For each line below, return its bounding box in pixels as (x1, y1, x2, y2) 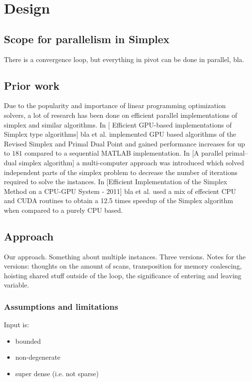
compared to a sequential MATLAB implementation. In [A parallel (24, 148, 223, 158)
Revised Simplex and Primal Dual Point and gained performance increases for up (4, 138, 245, 148)
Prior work (4, 78, 60, 93)
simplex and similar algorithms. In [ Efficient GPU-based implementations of (4, 119, 232, 129)
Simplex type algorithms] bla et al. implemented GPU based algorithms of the (4, 129, 236, 139)
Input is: (4, 319, 29, 330)
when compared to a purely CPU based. (4, 205, 123, 215)
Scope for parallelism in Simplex (4, 31, 170, 46)
